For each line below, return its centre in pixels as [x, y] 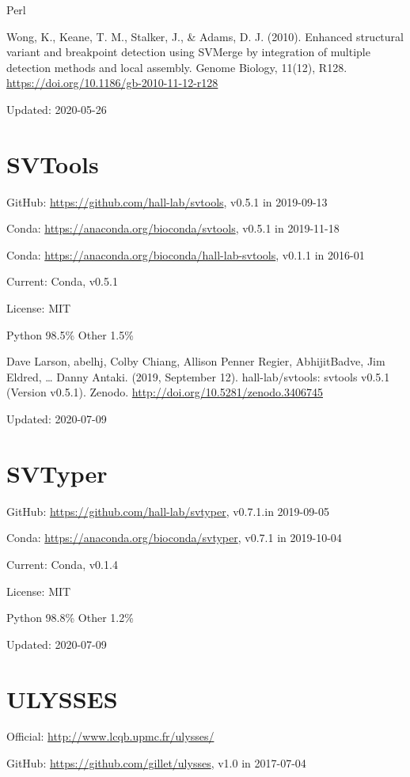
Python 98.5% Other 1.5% [70, 334]
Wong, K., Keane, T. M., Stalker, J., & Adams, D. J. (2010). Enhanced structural [205, 36]
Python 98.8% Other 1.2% [70, 618]
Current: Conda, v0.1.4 [62, 564]
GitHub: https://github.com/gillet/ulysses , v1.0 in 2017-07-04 [156, 763]
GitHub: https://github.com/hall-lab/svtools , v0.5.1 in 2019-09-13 [167, 201]
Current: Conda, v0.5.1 [62, 281]
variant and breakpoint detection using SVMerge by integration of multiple [188, 52]
